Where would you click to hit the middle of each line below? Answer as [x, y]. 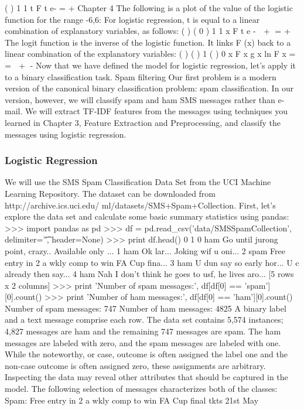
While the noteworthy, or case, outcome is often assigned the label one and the [146, 354]
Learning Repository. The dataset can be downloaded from [110, 193]
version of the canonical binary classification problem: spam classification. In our [149, 88]
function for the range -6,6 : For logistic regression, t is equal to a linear [132, 19]
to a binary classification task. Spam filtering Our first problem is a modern [141, 76]
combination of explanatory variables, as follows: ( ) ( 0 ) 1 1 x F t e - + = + [148, 31]
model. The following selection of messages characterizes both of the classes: [141, 389]
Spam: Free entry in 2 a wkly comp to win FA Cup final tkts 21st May [132, 400]
